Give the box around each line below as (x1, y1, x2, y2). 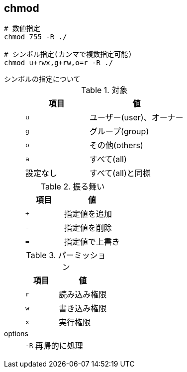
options (4, 329, 28, 338)
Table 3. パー (26, 250, 74, 261)
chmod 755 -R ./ (4, 33, 67, 41)
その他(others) (90, 140, 143, 151)
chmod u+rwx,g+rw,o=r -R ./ (4, 59, 113, 67)
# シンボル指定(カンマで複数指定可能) (4, 50, 132, 59)
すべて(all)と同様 (90, 168, 151, 179)
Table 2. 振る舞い (40, 182, 105, 192)
